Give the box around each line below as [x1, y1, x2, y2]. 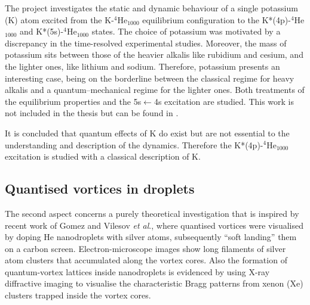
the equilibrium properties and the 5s [5, 95, 142, 107]
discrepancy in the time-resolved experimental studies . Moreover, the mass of [5, 36, 287, 49]
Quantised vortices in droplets [5, 179, 195, 198]
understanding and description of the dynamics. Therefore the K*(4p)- [5, 138, 263, 151]
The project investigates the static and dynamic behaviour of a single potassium [5, 2, 298, 14]
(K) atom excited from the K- [5, 13, 114, 26]
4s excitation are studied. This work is [154, 95, 294, 107]
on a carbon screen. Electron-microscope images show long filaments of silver [5, 242, 286, 254]
